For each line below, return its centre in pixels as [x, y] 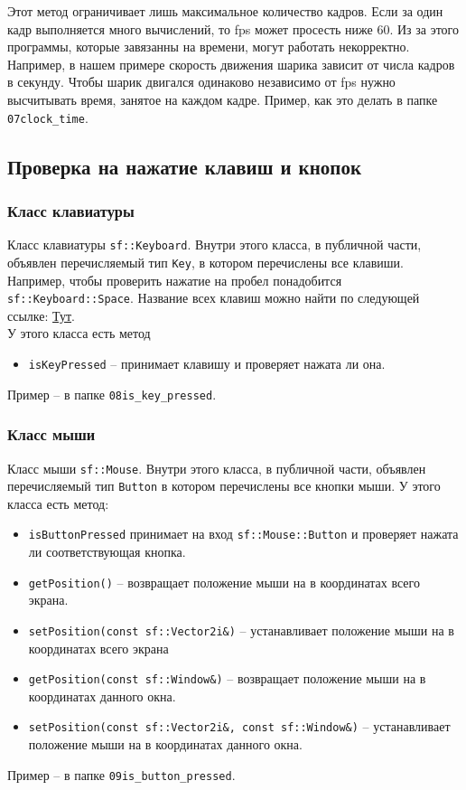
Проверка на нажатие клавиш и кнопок [184, 166]
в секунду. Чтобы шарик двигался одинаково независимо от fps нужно [201, 82]
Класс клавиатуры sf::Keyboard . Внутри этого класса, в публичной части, [214, 245]
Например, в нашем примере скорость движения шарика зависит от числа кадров [231, 64]
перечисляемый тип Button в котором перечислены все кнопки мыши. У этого [224, 486]
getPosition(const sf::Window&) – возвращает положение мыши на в [227, 678]
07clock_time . [48, 117]
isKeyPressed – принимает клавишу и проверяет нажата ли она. [207, 363]
